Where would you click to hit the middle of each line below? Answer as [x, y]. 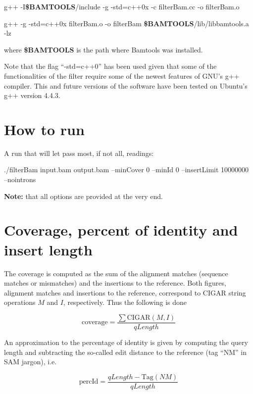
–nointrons [20, 179]
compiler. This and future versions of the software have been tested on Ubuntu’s [126, 85]
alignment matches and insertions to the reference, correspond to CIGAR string [125, 292]
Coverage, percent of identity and [121, 230]
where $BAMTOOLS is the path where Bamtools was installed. [103, 49]
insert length [48, 249]
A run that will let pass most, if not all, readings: [79, 153]
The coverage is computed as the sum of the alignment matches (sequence [116, 273]
